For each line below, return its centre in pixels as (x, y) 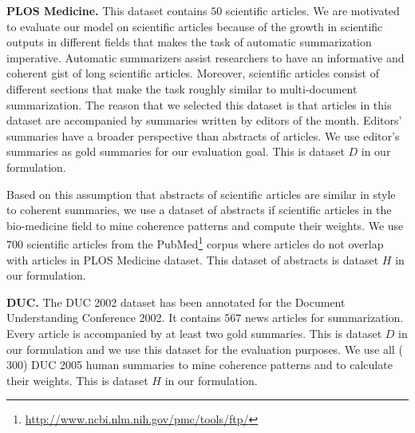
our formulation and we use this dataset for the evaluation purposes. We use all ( (205, 349)
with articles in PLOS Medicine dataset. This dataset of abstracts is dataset (193, 259)
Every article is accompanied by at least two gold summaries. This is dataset (194, 333)
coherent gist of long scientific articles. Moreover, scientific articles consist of (193, 73)
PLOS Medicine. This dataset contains (107, 10)
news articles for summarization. (324, 318)
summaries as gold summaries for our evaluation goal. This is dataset (176, 151)
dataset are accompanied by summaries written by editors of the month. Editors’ (204, 120)
